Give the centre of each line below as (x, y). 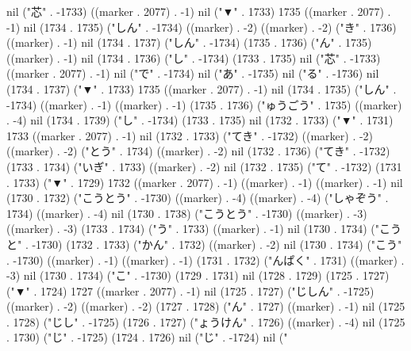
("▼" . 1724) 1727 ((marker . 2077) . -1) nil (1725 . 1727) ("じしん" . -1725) (190, 290)
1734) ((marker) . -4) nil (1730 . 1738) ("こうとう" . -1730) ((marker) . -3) (187, 213)
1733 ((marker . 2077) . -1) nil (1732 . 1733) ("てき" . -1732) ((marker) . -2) (190, 135)
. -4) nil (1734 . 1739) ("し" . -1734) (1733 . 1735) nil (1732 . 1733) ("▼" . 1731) (200, 120)
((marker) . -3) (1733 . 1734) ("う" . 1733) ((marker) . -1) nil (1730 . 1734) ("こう (204, 229)
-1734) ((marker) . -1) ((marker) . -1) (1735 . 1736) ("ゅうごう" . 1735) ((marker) (204, 104)
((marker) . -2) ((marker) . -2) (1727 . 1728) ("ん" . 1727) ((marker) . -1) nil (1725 (206, 306)
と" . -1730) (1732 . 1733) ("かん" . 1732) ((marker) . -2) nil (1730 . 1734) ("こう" (204, 244)
